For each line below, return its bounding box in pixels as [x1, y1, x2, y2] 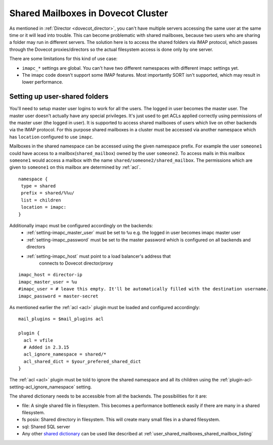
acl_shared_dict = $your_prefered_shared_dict [23, 359, 141, 364]
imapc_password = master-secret [18, 293, 99, 299]
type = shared [21, 183, 56, 189]
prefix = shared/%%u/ [21, 190, 75, 196]
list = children [21, 197, 61, 203]
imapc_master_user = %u [18, 279, 77, 285]
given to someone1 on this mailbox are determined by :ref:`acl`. [9, 164, 141, 170]
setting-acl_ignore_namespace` [9, 384, 75, 390]
